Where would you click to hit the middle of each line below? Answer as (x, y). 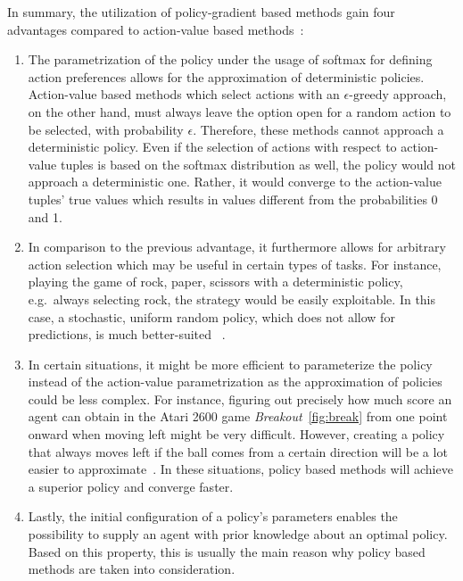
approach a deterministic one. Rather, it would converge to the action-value (235, 182)
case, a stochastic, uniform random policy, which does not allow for (211, 316)
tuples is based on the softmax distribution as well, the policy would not (258, 164)
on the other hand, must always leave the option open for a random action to (240, 111)
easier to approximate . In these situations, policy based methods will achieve (240, 469)
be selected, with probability (106, 129)
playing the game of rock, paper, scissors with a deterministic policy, (215, 282)
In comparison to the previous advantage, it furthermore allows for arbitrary (237, 247)
